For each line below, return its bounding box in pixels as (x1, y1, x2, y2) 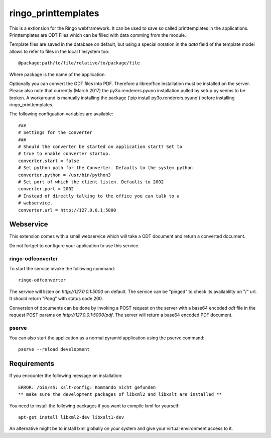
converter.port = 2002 (18, 186, 74, 192)
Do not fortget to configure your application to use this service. (9, 242, 140, 249)
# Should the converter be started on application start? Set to (18, 144, 183, 150)
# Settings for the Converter (18, 130, 93, 135)
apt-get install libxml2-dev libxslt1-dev (18, 414, 124, 420)
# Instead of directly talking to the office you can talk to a (18, 193, 180, 199)
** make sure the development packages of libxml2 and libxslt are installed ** (18, 392, 222, 397)
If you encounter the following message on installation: (9, 373, 123, 379)
